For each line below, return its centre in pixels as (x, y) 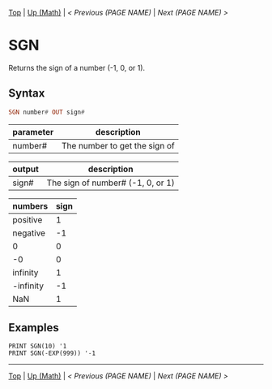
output (25, 169)
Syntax (27, 93)
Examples (34, 328)
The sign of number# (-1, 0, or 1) (111, 183)
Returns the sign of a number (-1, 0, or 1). (77, 67)
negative (29, 233)
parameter (33, 132)
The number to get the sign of (119, 145)
